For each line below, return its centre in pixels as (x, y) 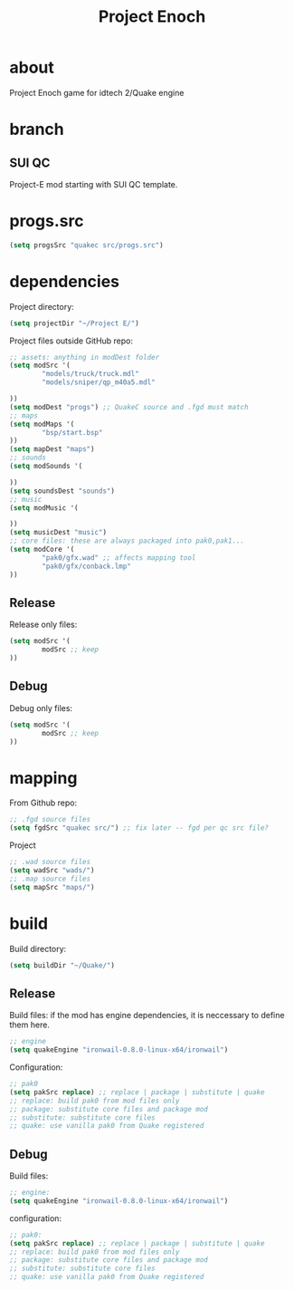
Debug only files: (41, 708)
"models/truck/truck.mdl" (91, 374)
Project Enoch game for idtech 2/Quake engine (97, 92)
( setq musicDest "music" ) (58, 533)
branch (37, 130)
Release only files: (43, 625)
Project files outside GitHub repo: (71, 341)
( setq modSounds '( (46, 467)
